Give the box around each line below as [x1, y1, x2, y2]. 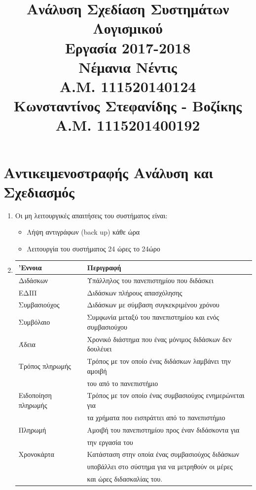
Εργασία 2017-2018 [65, 37, 191, 57]
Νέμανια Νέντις [78, 56, 177, 77]
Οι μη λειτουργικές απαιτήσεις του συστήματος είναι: [15, 210, 168, 220]
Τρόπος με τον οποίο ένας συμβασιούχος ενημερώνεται [87, 390, 245, 400]
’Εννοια [18, 262, 42, 272]
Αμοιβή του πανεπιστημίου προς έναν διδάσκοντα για [87, 424, 240, 435]
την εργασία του [87, 437, 133, 447]
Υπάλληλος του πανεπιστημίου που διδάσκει [87, 275, 214, 285]
